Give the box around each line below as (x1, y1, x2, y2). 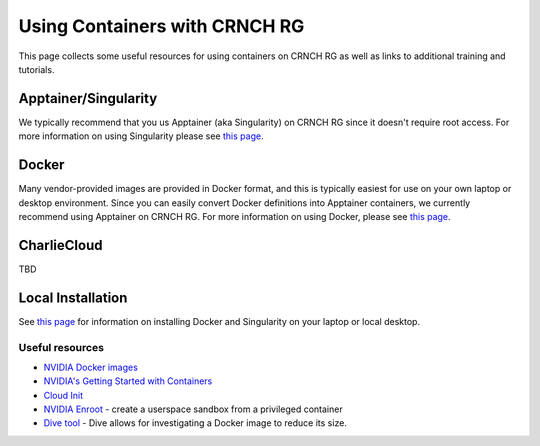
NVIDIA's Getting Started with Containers (43, 375, 213, 387)
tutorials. (18, 63, 55, 75)
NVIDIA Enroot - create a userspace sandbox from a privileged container (43, 403, 344, 415)
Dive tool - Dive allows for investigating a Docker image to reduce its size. (43, 417, 347, 429)
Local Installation (18, 289, 128, 306)
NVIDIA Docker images (43, 361, 139, 373)
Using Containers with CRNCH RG (18, 15, 305, 37)
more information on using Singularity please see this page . (18, 130, 264, 142)
